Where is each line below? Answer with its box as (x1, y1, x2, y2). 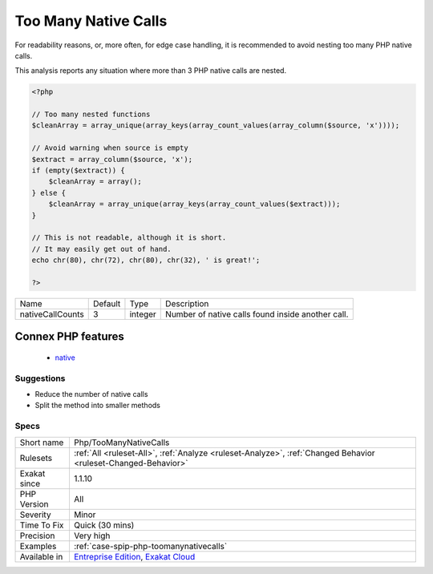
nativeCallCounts (19, 309, 84, 320)
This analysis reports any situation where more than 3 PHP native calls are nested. (14, 66, 287, 75)
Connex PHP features (14, 329, 124, 344)
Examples (19, 540, 57, 552)
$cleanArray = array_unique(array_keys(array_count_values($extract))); (48, 200, 341, 208)
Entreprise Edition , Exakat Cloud (73, 551, 196, 562)
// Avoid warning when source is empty (31, 143, 188, 152)
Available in (19, 551, 63, 562)
